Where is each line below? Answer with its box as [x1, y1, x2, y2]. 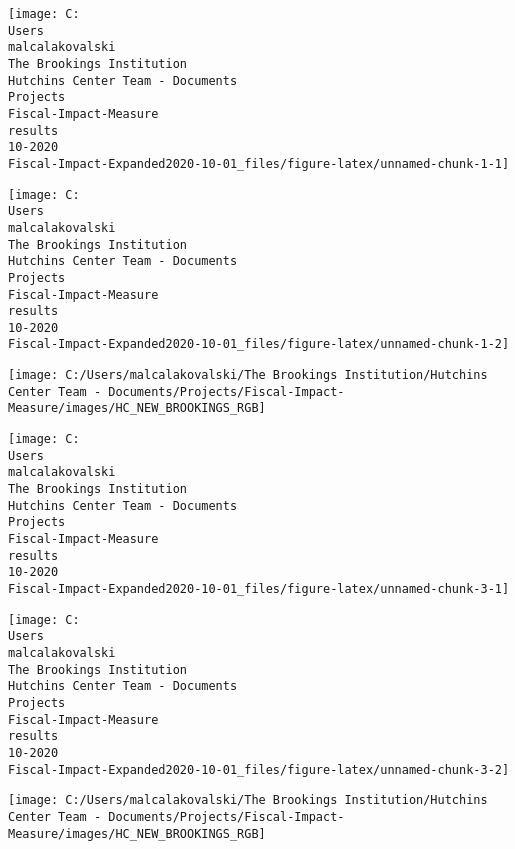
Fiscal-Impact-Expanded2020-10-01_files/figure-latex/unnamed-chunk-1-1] [8, 156, 510, 171]
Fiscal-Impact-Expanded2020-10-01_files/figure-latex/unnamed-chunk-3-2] [8, 762, 510, 777]
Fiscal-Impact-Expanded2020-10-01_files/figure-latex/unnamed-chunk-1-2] [8, 337, 510, 352]
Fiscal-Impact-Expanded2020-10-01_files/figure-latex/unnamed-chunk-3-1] [8, 582, 510, 596]
